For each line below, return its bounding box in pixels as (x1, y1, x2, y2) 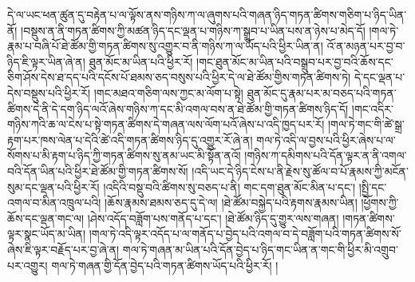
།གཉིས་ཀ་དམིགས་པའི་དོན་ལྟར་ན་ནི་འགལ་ (244, 147, 407, 164)
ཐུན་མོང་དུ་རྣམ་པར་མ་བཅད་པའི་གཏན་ (247, 84, 397, 101)
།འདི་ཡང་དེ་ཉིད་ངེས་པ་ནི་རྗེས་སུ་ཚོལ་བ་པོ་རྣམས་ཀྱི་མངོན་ (192, 162, 409, 179)
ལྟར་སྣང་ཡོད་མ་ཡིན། (7, 225, 86, 242)
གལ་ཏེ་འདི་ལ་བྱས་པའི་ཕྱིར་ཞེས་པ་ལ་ (256, 131, 396, 148)
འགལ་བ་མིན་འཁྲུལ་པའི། (7, 194, 101, 211)
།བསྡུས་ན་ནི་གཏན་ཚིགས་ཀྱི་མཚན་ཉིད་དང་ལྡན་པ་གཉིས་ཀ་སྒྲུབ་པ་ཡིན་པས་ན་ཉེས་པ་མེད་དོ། (21, 22, 366, 38)
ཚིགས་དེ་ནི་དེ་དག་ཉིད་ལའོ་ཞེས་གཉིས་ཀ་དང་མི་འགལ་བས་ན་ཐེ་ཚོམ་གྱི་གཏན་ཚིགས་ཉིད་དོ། (7, 100, 349, 117)
